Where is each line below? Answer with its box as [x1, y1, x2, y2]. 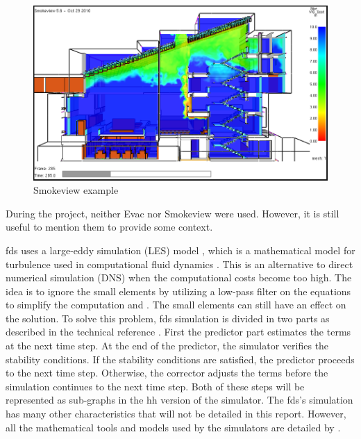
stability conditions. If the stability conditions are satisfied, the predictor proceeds [6, 351, 355, 366]
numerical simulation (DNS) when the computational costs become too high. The [6, 270, 352, 285]
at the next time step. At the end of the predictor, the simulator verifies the [6, 338, 329, 353]
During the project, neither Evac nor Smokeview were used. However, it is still [6, 206, 339, 220]
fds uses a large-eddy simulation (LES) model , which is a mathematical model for [6, 242, 355, 257]
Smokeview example [33, 183, 119, 197]
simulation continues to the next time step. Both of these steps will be [6, 379, 305, 393]
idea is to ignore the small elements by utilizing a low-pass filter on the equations [6, 283, 351, 298]
